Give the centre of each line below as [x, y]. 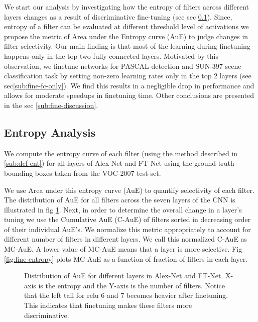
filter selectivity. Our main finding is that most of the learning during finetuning [127, 46]
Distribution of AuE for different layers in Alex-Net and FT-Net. [124, 276]
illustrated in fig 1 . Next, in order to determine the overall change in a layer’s [123, 209]
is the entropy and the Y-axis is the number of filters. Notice [132, 285]
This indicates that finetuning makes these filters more [108, 305]
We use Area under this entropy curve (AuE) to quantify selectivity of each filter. [129, 190]
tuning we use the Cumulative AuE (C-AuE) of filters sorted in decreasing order [127, 219]
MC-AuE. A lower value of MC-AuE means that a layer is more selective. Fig [123, 249]
